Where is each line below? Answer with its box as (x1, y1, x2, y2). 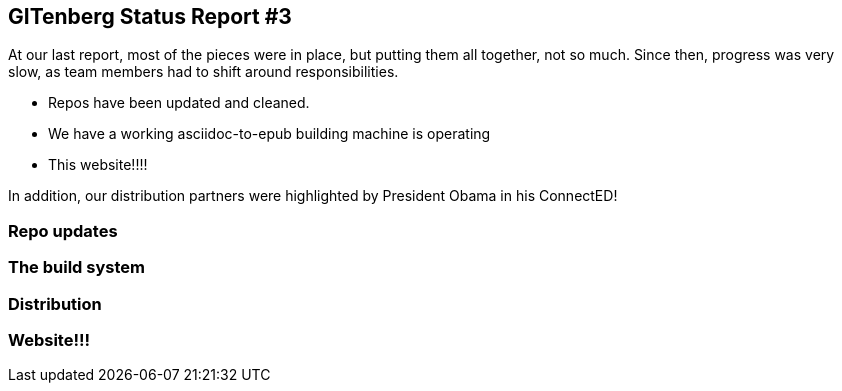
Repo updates (8, 220, 118, 241)
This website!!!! (48, 156, 148, 174)
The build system (8, 257, 145, 278)
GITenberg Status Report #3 (8, 4, 292, 29)
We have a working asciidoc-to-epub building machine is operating (48, 125, 491, 143)
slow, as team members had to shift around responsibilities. (8, 63, 399, 81)
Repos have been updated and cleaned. (48, 94, 310, 112)
